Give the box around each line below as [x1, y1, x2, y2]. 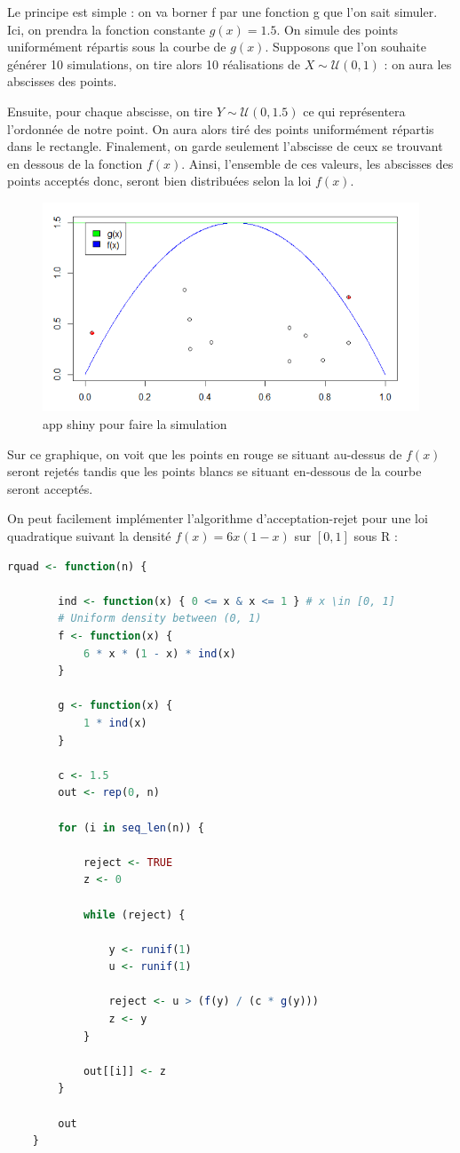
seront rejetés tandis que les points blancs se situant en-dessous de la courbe [7, 462, 422, 481]
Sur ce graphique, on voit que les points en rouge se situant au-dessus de [7, 444, 402, 463]
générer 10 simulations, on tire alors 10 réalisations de [7, 54, 300, 73]
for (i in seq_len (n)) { [58, 821, 204, 834]
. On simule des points [276, 20, 399, 38]
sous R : [353, 527, 398, 545]
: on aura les [384, 54, 452, 73]
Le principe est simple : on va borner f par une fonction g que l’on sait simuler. [7, 3, 438, 20]
